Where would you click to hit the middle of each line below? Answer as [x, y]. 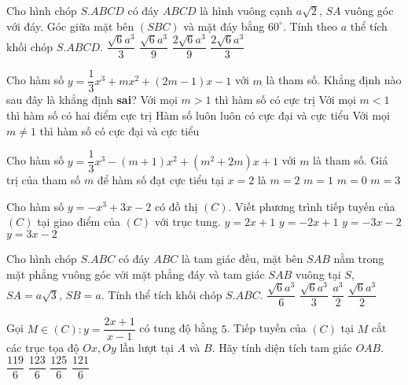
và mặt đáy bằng [224, 26]
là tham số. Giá [351, 160]
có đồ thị [176, 206]
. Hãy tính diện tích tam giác [282, 348]
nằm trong [359, 259]
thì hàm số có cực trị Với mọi [285, 100]
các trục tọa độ [43, 348]
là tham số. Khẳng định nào [334, 80]
